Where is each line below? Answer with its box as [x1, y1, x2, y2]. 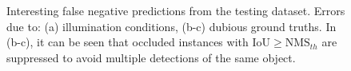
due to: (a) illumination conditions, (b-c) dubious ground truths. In [6, 18, 337, 34]
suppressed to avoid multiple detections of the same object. [6, 49, 296, 65]
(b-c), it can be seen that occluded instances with [6, 34, 249, 50]
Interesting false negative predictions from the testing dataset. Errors [6, 2, 345, 18]
